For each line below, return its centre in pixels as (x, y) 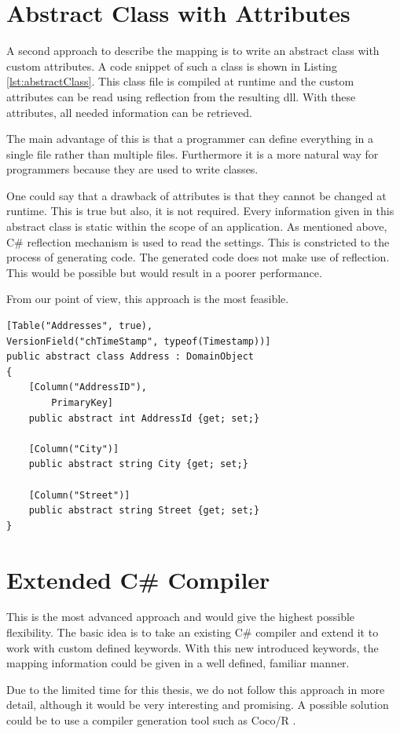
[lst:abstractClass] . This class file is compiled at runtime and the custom (180, 81)
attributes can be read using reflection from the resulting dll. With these (181, 96)
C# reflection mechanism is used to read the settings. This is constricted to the (198, 241)
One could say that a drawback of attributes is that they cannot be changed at (196, 195)
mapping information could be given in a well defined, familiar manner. (178, 663)
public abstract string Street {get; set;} (144, 511)
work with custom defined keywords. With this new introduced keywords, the (193, 647)
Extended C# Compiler (138, 579)
